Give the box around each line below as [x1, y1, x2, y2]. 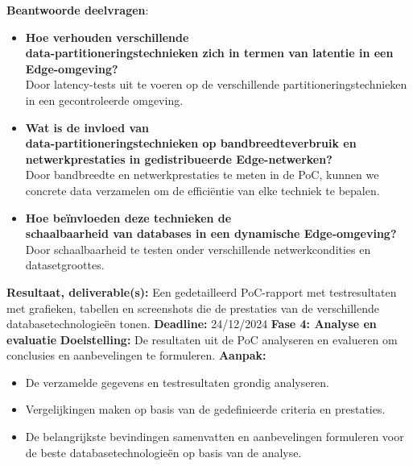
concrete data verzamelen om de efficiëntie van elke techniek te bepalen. [25, 181, 380, 198]
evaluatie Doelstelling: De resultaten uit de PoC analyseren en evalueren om [6, 331, 398, 347]
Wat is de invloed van [25, 119, 149, 135]
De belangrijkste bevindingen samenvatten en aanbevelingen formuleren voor [25, 428, 404, 445]
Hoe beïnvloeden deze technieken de [25, 209, 232, 226]
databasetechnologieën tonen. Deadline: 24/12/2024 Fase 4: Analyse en [6, 315, 377, 332]
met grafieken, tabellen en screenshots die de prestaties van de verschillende [6, 299, 379, 316]
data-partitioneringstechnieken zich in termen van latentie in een [25, 44, 394, 61]
